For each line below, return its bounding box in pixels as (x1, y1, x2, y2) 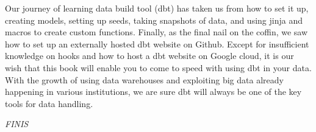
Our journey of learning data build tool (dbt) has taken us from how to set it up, (5, 2, 309, 14)
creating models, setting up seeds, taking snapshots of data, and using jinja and (5, 13, 303, 26)
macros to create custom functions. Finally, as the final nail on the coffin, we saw (5, 26, 308, 38)
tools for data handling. (5, 97, 93, 109)
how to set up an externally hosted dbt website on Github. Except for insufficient (5, 37, 309, 50)
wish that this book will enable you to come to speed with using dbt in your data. (5, 61, 312, 74)
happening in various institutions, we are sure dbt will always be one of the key (5, 85, 302, 98)
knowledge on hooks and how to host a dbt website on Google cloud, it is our (5, 49, 294, 62)
